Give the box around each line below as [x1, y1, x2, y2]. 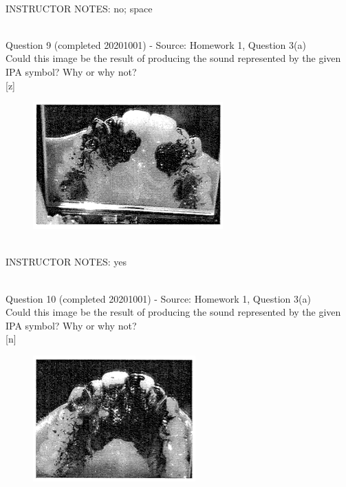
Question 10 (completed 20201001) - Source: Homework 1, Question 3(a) [6, 291, 311, 305]
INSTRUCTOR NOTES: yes [6, 255, 127, 269]
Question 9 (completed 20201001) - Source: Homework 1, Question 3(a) [6, 37, 306, 52]
